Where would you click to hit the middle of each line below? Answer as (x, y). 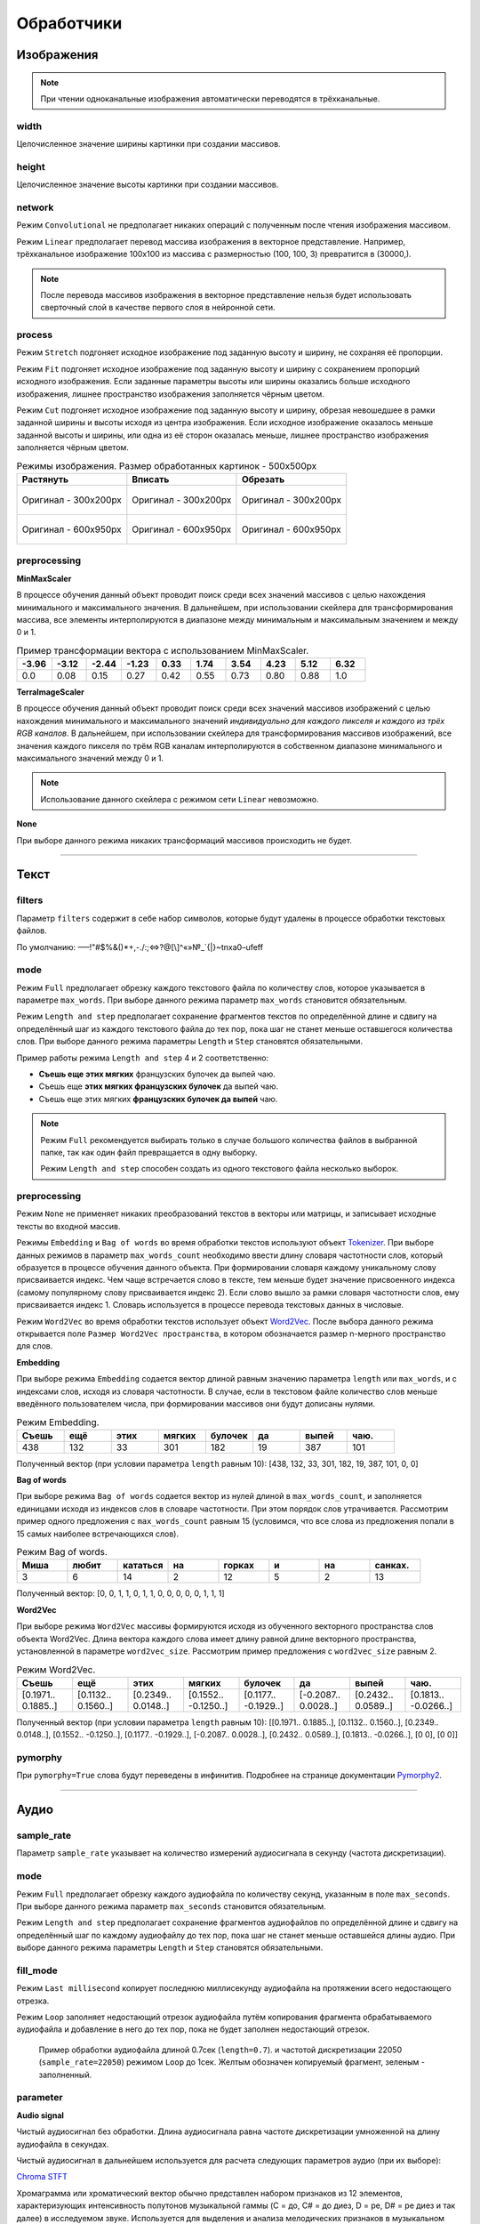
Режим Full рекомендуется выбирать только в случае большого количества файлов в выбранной (229, 1140)
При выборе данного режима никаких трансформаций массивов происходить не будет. (184, 840)
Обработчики (69, 23)
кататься (143, 1566)
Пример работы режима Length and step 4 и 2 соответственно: (143, 1058)
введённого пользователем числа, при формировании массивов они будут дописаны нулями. (196, 1403)
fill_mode (37, 1970)
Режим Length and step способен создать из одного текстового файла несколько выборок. (220, 1169)
